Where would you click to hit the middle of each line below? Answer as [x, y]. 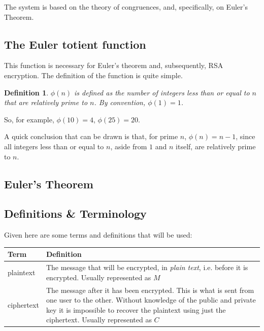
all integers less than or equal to [54, 146]
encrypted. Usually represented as [98, 277]
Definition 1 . [26, 92]
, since [245, 136]
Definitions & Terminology [75, 213]
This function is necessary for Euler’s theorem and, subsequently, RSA [114, 65]
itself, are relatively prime [216, 146]
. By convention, [120, 102]
